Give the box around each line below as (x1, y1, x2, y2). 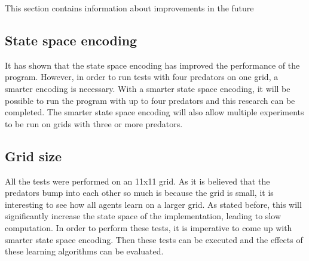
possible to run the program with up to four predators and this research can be (5, 94, 295, 106)
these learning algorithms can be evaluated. (5, 245, 164, 257)
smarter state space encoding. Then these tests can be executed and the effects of (5, 233, 303, 245)
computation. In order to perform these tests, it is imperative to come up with (5, 221, 292, 234)
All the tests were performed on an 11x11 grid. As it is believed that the (5, 174, 270, 187)
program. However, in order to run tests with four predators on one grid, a (5, 70, 279, 83)
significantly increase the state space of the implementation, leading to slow (5, 210, 281, 222)
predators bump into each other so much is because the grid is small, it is (5, 186, 274, 199)
